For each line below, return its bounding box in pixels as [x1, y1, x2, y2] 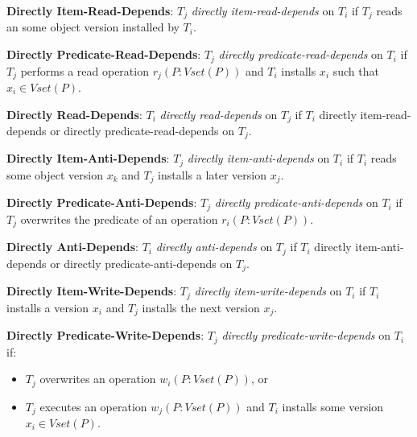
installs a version [6, 299, 89, 315]
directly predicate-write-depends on [221, 327, 391, 344]
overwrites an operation [39, 370, 156, 387]
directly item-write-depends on [194, 282, 342, 299]
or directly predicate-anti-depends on [50, 254, 233, 271]
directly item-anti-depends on [187, 150, 330, 167]
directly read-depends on [159, 105, 278, 122]
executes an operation [39, 398, 147, 414]
